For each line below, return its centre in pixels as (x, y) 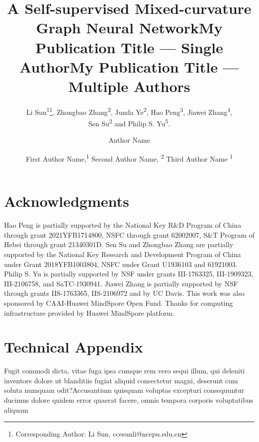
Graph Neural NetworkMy (129, 28)
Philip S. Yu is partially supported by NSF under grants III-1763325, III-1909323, (129, 274)
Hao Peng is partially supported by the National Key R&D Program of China (123, 225)
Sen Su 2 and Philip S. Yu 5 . (129, 123)
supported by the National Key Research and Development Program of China (123, 254)
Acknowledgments (67, 201)
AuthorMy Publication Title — (129, 66)
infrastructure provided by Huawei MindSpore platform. (89, 312)
